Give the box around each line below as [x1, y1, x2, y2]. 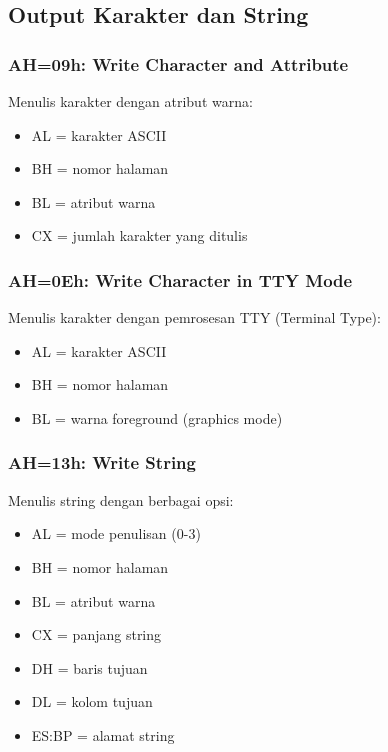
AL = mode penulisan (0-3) [31, 523, 201, 544]
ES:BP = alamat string [31, 724, 175, 745]
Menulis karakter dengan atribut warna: [8, 91, 253, 111]
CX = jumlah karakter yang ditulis [31, 225, 248, 246]
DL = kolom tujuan [31, 691, 153, 712]
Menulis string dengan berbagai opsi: [8, 489, 234, 510]
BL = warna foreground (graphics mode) [31, 407, 283, 428]
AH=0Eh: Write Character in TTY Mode [8, 267, 353, 292]
